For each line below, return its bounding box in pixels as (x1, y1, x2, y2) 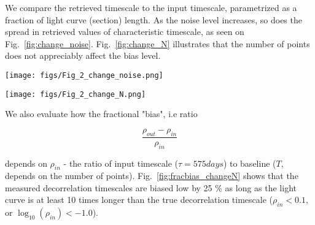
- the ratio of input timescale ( (63, 156, 178, 169)
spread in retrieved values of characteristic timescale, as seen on (5, 25, 244, 38)
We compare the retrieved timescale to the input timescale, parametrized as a (5, 1, 297, 13)
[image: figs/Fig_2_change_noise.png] (5, 71, 163, 80)
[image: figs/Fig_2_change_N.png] (5, 90, 146, 99)
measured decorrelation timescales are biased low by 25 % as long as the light (5, 181, 297, 194)
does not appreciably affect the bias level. (5, 49, 161, 62)
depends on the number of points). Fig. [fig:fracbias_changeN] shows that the (5, 169, 298, 182)
